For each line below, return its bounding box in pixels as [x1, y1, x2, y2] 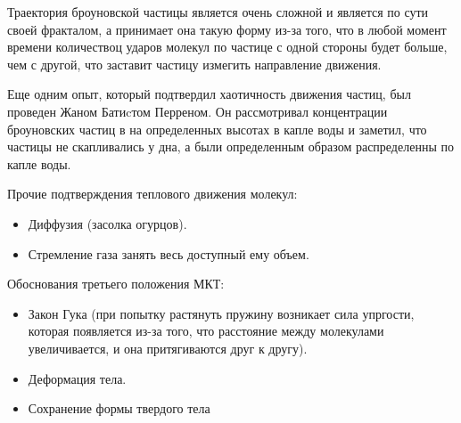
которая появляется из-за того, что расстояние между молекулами [28, 321, 384, 340]
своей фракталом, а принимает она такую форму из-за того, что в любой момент [7, 20, 447, 38]
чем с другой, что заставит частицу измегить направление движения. [7, 54, 382, 73]
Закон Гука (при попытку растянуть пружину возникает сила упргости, [28, 304, 415, 322]
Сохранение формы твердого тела [28, 399, 210, 418]
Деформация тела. [28, 369, 127, 387]
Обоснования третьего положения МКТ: [7, 274, 225, 293]
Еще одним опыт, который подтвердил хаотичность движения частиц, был [7, 85, 411, 103]
